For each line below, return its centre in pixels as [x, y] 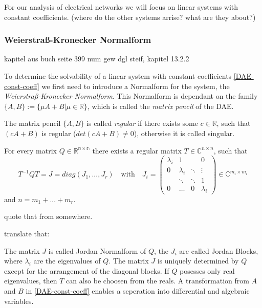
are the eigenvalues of [67, 261]
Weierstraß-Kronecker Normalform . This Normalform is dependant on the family [131, 96]
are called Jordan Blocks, [219, 250]
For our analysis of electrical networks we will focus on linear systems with [121, 7]
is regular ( [59, 133]
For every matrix [30, 150]
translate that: [27, 233]
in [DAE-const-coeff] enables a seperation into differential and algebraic [138, 290]
